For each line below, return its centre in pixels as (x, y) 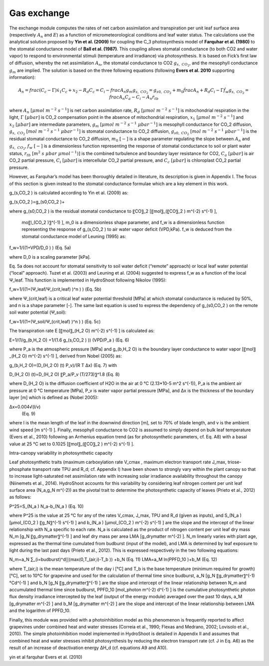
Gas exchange (39, 13)
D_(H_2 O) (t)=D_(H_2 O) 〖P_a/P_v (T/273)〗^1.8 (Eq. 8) (65, 374)
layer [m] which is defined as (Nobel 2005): (54, 397)
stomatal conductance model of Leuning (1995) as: (74, 236)
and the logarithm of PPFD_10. (40, 611)
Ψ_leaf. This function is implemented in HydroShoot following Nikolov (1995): (88, 280)
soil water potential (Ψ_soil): (38, 313)
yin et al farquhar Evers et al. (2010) (46, 657)
